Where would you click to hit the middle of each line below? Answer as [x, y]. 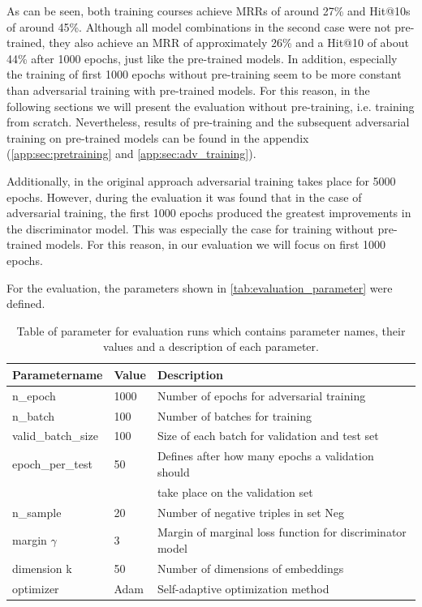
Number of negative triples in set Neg [250, 512]
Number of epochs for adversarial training [261, 395]
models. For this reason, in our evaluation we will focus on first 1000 [216, 244]
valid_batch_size [55, 436]
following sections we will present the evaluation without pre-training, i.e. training [211, 106]
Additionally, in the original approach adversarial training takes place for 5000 [201, 180]
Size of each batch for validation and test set [268, 436]
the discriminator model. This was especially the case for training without [190, 228]
